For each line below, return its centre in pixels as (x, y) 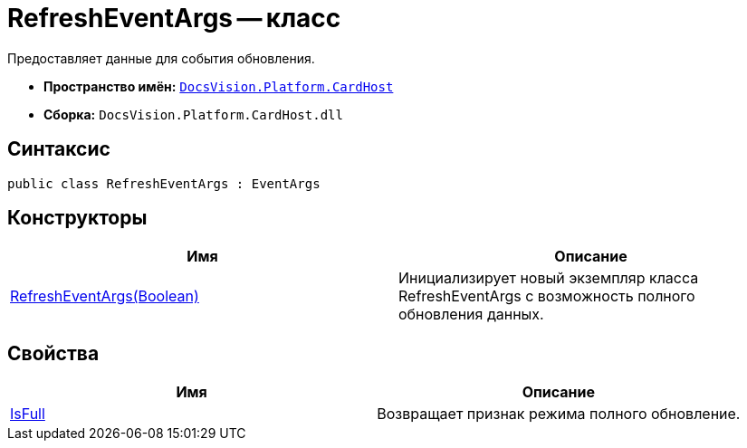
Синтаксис (59, 149)
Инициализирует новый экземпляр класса (549, 278)
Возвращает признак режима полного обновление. (559, 414)
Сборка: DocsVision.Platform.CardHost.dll (193, 114)
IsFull (28, 414)
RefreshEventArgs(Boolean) (105, 296)
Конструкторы (77, 218)
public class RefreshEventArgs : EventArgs (164, 183)
